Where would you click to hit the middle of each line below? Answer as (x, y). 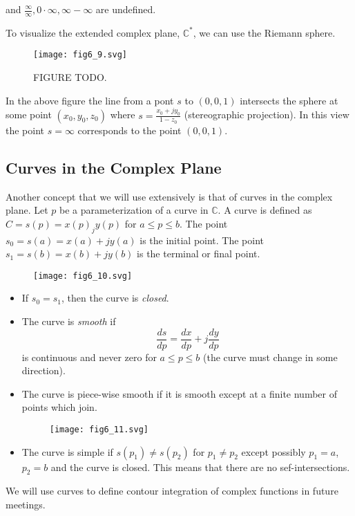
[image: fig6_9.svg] (80, 55)
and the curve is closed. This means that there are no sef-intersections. (200, 467)
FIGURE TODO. (70, 77)
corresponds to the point (129, 130)
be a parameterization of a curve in (134, 210)
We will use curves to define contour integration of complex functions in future (172, 491)
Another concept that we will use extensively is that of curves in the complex (169, 196)
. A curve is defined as (265, 210)
